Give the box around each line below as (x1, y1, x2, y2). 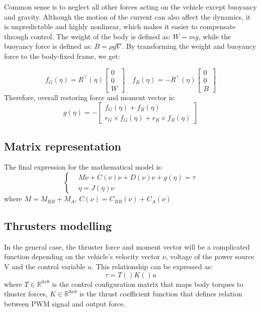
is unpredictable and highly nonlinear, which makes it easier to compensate (4, 21, 236, 32)
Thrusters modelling (4, 218, 112, 233)
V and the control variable (4, 261, 85, 272)
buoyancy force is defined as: (4, 41, 92, 51)
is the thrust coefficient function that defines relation (79, 288, 242, 299)
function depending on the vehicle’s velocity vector (4, 251, 160, 262)
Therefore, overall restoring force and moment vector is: (4, 92, 176, 102)
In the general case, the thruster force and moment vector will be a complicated (4, 241, 250, 252)
